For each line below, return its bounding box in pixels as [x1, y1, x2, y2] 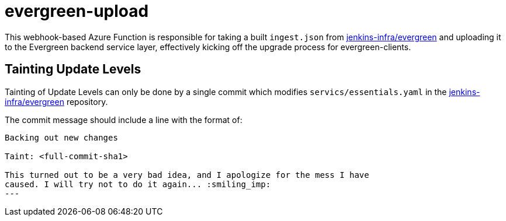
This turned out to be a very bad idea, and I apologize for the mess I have [5, 170, 369, 180]
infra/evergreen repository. [5, 96, 108, 107]
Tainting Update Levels [5, 62, 141, 77]
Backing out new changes [5, 132, 118, 142]
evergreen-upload [5, 1, 149, 21]
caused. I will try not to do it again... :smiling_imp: [5, 179, 271, 189]
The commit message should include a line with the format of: [5, 114, 242, 125]
